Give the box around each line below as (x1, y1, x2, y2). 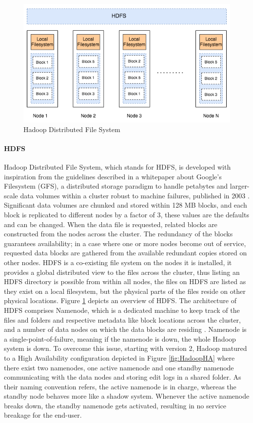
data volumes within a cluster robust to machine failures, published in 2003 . (20, 190, 250, 200)
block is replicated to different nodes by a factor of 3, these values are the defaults (4, 210, 249, 220)
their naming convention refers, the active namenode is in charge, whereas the (4, 381, 236, 391)
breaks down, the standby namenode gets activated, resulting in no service (4, 400, 226, 410)
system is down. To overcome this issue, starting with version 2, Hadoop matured (4, 343, 247, 353)
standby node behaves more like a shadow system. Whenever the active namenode (4, 391, 250, 401)
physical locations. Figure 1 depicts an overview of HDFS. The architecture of (4, 295, 236, 306)
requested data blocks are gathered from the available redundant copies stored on (4, 248, 247, 258)
